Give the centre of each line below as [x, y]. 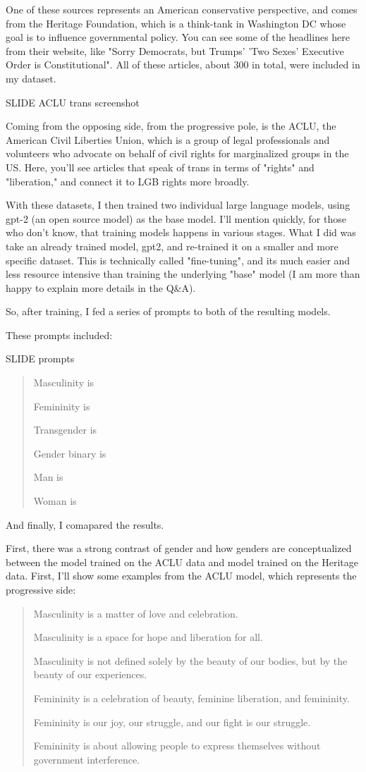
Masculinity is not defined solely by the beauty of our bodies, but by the [190, 660]
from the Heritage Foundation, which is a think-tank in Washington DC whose [176, 23]
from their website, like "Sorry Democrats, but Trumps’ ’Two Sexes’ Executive [175, 50]
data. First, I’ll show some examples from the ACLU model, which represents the [181, 576]
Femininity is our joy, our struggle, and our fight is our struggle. [172, 722]
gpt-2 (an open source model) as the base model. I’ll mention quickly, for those [176, 218]
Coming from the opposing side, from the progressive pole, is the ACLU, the [171, 126]
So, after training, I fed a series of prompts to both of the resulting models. [168, 311]
